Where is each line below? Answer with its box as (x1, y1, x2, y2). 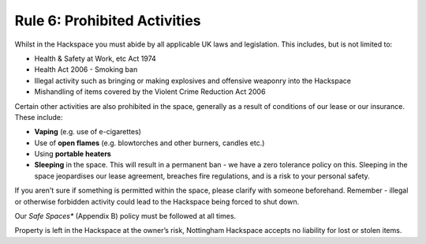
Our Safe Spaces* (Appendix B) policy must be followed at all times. (14, 212, 237, 221)
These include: (14, 112, 63, 122)
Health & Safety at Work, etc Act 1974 (34, 54, 157, 63)
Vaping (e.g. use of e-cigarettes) (34, 127, 142, 137)
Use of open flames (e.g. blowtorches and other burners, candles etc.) (34, 138, 265, 148)
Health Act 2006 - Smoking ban (34, 65, 138, 74)
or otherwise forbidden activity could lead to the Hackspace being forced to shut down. (14, 197, 300, 206)
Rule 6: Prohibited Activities (14, 12, 201, 29)
